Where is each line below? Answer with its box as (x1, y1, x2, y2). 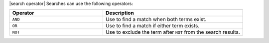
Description (105, 10, 134, 17)
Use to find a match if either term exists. (105, 22, 200, 29)
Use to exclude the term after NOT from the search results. (105, 29, 240, 36)
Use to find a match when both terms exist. (105, 16, 207, 23)
